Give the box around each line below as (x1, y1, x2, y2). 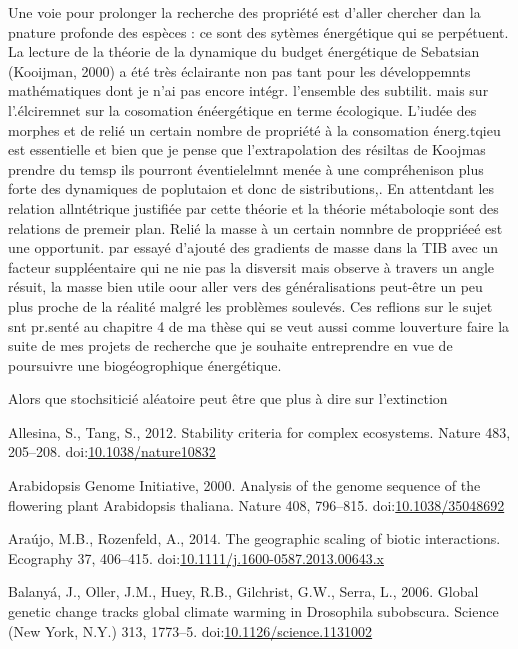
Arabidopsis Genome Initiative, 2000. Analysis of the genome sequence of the (8, 475, 481, 496)
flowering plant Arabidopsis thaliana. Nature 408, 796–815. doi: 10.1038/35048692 (8, 494, 505, 515)
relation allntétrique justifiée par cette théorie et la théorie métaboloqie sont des (8, 197, 499, 218)
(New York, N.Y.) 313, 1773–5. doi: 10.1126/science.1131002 (8, 620, 373, 641)
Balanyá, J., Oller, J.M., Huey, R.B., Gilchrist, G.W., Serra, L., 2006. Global (8, 581, 479, 602)
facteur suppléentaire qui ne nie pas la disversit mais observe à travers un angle (8, 256, 495, 277)
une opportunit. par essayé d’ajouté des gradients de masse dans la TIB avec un (8, 237, 499, 258)
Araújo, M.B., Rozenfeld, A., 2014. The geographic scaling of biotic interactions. (8, 528, 501, 549)
